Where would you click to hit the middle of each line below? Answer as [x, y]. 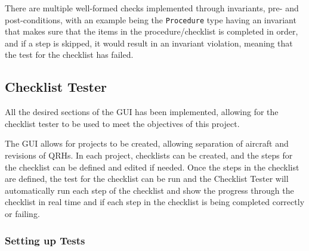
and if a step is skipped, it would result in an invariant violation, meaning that [149, 43]
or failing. [22, 213]
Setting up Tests [45, 240]
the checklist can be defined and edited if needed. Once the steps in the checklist [152, 167]
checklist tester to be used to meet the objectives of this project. [122, 123]
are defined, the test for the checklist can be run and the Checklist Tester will [147, 179]
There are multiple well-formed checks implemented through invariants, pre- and [152, 8]
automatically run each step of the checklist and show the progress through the [149, 190]
